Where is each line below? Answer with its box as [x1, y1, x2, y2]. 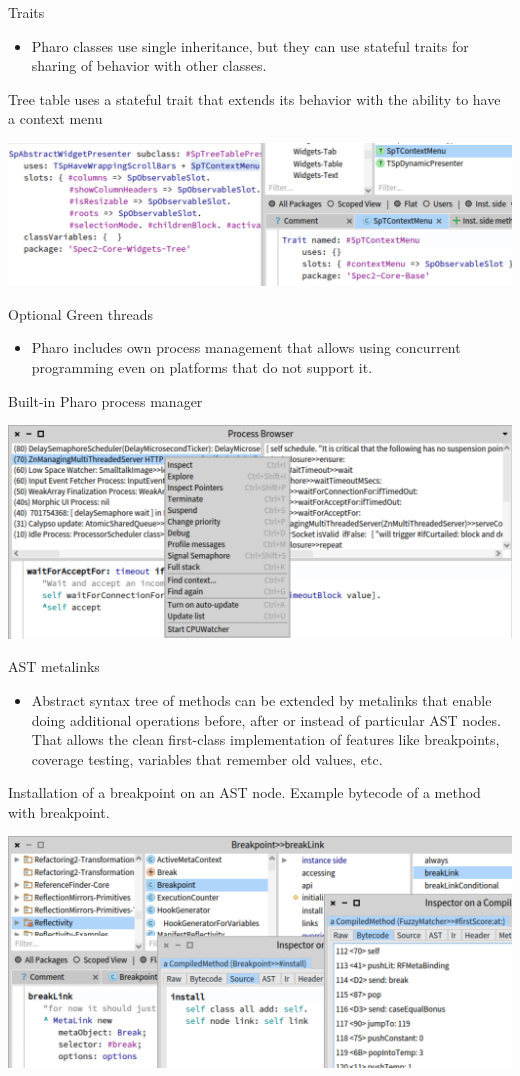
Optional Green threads [8, 303, 153, 324]
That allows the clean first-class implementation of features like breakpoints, [31, 729, 500, 750]
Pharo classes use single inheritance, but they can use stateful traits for [31, 35, 469, 56]
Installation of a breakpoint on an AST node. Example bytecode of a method [8, 782, 481, 803]
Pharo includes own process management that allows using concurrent [31, 337, 461, 358]
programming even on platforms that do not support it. [31, 357, 373, 378]
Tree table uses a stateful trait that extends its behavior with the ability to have [8, 88, 501, 109]
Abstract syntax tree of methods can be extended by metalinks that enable [31, 689, 492, 710]
